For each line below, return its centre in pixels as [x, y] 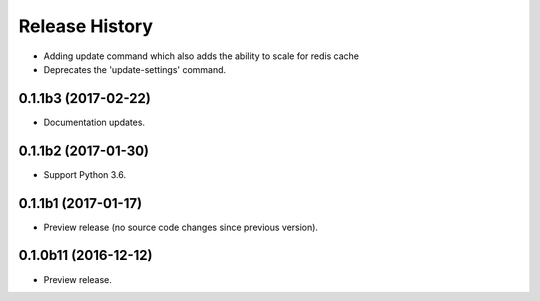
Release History [86, 26]
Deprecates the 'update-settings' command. [135, 69]
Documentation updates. [94, 122]
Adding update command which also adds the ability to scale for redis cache [201, 56]
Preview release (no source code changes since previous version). [181, 227]
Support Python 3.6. [85, 174]
